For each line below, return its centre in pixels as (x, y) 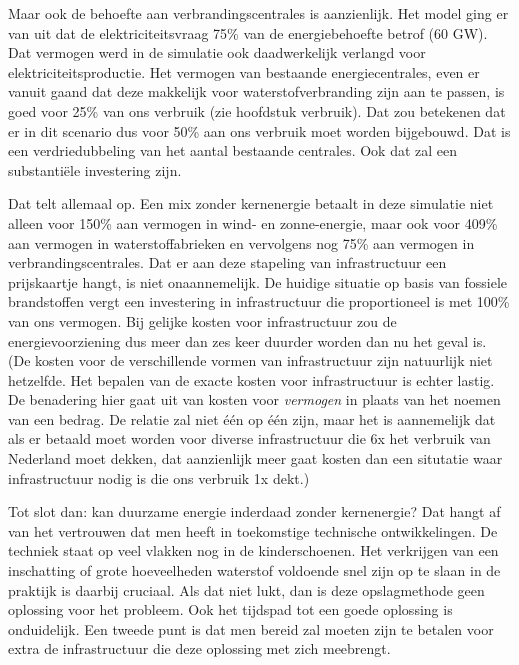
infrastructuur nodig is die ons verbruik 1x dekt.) (159, 477)
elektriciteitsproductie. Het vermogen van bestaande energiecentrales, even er (244, 71)
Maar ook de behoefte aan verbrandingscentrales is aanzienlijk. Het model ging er (258, 13)
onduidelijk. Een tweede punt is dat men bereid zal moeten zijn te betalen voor (251, 628)
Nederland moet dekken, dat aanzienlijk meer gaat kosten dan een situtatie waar (255, 458)
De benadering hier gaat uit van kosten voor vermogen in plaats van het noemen (254, 399)
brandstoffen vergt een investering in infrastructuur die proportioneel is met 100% (259, 301)
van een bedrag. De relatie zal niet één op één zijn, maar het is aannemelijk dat (252, 418)
